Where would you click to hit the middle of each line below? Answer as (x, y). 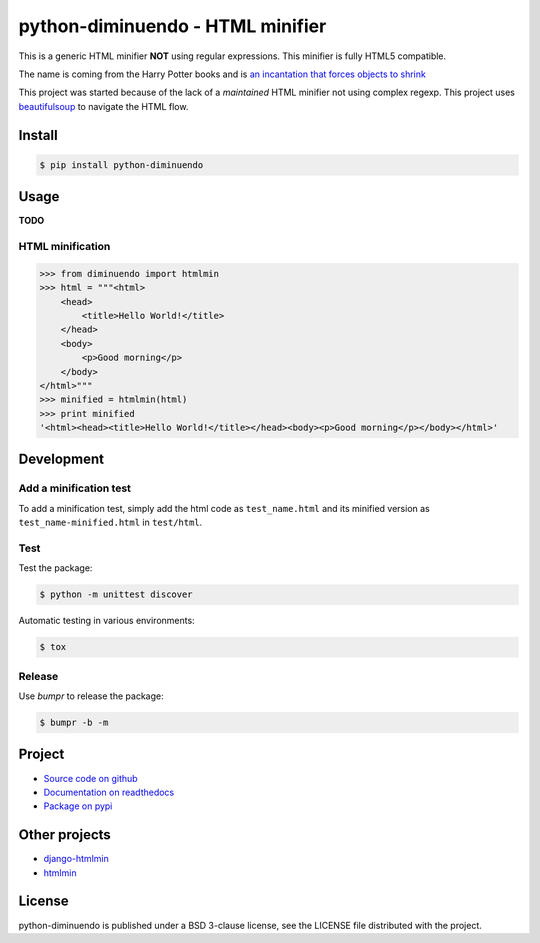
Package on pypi (78, 806)
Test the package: (55, 568)
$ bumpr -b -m (74, 723)
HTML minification (64, 246)
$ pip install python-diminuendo (121, 164)
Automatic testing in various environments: (106, 621)
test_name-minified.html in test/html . (110, 522)
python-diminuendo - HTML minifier (172, 26)
